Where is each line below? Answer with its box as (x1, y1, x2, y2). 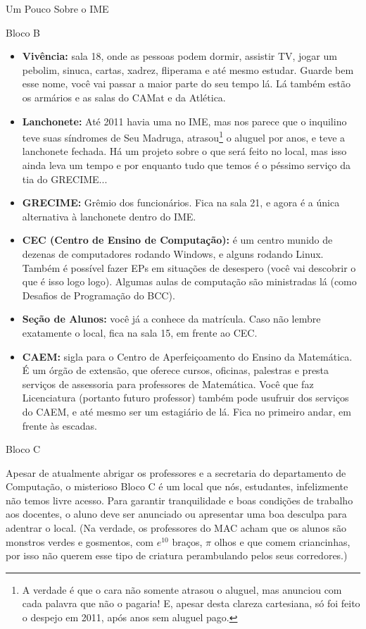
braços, (172, 534, 203, 549)
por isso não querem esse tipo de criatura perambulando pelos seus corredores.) (6, 548, 348, 563)
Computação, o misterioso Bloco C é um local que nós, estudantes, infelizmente (6, 479, 348, 494)
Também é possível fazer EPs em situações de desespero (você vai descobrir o (22, 260, 356, 275)
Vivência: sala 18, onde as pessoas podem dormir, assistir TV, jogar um (22, 49, 337, 63)
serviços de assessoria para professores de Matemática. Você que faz (22, 376, 314, 391)
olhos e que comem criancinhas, (214, 534, 351, 549)
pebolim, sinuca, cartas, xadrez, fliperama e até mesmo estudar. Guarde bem (22, 62, 354, 77)
